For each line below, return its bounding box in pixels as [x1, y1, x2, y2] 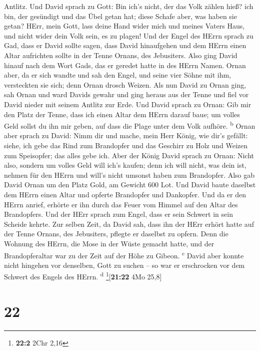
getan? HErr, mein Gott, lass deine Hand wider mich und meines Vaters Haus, [4, 21, 245, 31]
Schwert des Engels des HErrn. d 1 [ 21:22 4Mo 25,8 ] [4, 270, 162, 281]
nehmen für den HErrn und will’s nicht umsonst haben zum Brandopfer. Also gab [4, 169, 255, 180]
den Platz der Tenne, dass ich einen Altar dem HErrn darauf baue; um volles [4, 109, 240, 119]
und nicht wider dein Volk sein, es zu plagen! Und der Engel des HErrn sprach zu [4, 30, 253, 41]
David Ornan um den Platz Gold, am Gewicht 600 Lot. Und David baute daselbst [4, 179, 256, 190]
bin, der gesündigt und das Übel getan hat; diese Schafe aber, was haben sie [4, 11, 237, 21]
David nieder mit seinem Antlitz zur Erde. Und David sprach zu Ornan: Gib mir [4, 99, 251, 109]
